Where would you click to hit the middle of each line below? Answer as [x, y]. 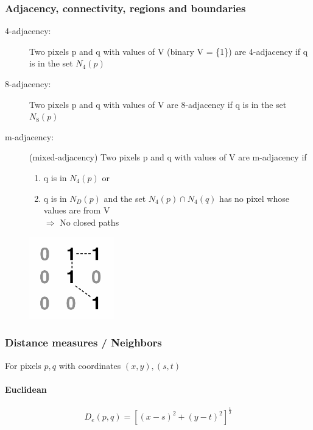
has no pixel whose [254, 198]
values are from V [77, 210]
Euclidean [26, 389]
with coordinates [90, 365]
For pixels [23, 365]
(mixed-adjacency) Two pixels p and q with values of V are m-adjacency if [168, 157]
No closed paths [90, 222]
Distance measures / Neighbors [83, 342]
